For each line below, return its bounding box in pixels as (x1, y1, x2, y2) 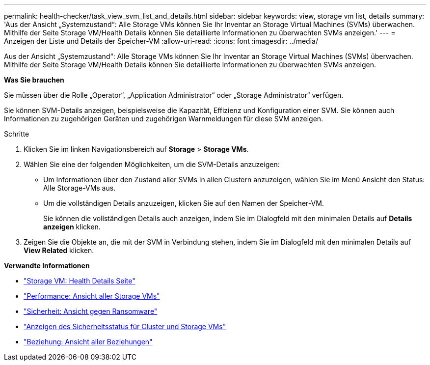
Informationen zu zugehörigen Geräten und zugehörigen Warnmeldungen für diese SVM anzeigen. (4, 114, 323, 123)
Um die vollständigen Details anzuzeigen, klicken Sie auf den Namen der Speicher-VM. (43, 199, 324, 207)
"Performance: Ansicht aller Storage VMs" (24, 292, 160, 300)
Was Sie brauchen (4, 76, 64, 84)
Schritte (4, 130, 29, 138)
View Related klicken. (24, 246, 94, 254)
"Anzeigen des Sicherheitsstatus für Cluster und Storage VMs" (24, 322, 226, 331)
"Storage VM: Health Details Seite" (24, 277, 135, 285)
